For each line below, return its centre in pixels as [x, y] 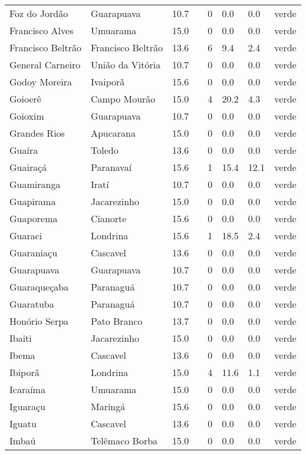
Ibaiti [21, 338]
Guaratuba [32, 304]
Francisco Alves [42, 30]
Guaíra [24, 150]
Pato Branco [116, 321]
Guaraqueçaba [39, 287]
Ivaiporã [108, 82]
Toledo [104, 150]
